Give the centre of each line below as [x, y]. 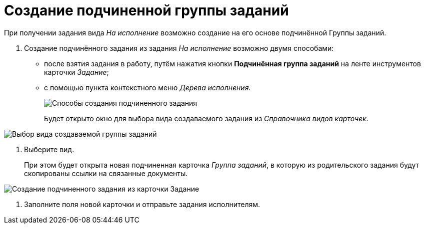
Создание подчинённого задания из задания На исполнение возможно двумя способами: [179, 48]
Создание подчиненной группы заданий [146, 10]
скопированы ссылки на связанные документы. [106, 173]
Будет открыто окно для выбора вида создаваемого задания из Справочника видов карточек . [206, 118]
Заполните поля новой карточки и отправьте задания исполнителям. [142, 204]
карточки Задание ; [76, 72]
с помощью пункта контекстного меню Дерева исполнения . [147, 87]
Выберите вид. [49, 149]
